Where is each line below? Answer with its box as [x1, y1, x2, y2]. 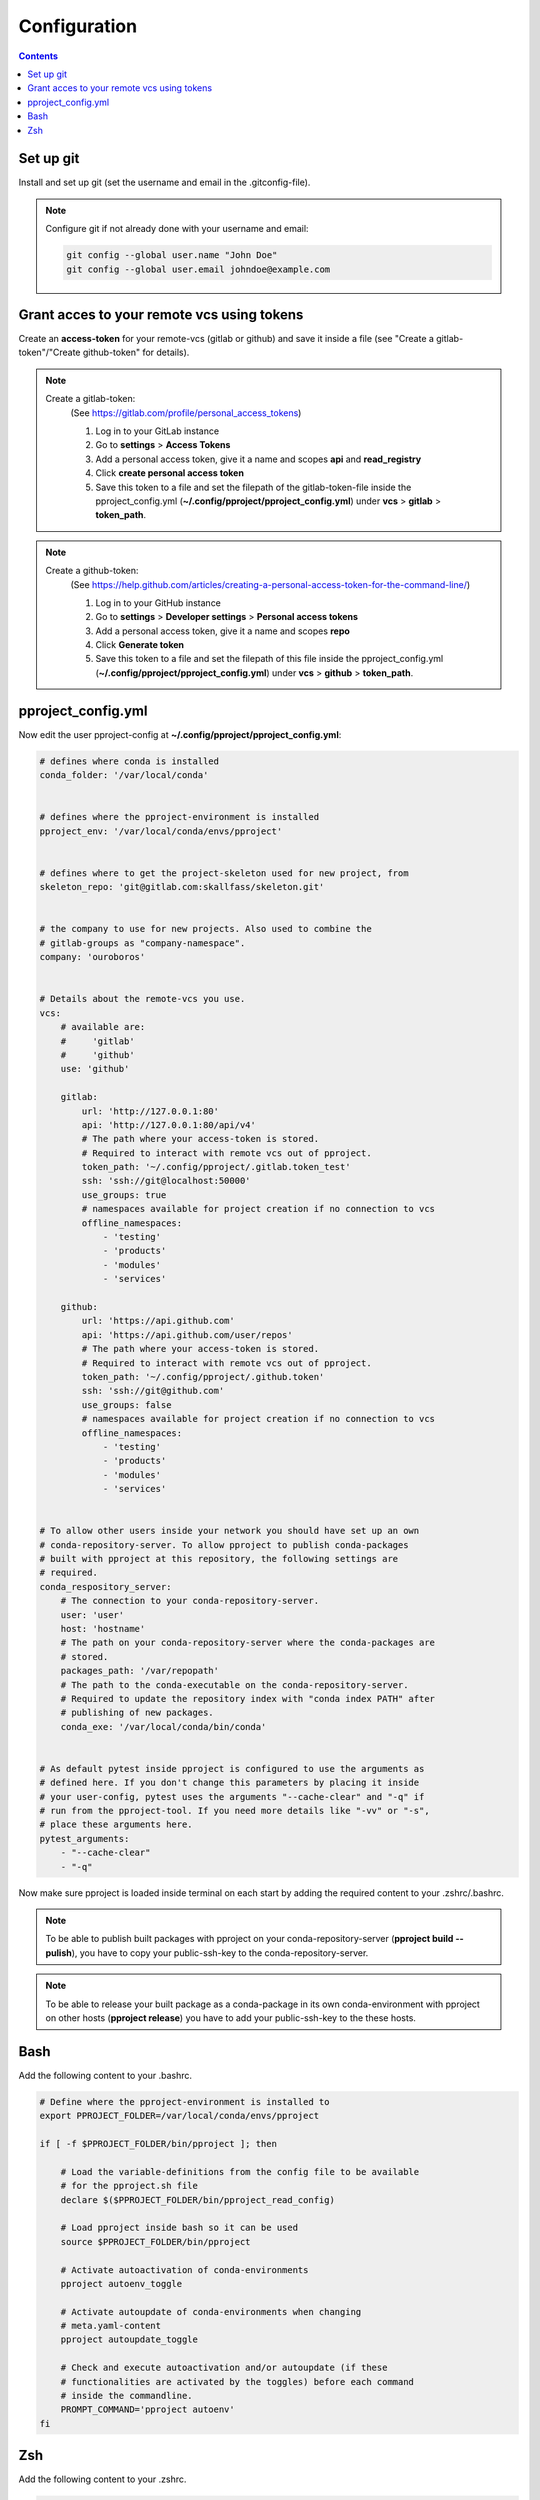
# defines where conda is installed [39, 755, 220, 767]
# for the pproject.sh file [60, 2180, 199, 2192]
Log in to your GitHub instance [95, 596, 222, 609]
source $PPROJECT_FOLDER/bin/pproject [60, 2236, 251, 2247]
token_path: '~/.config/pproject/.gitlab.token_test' [81, 1161, 351, 1173]
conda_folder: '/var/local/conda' [39, 770, 209, 781]
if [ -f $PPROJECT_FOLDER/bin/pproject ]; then [39, 2138, 277, 2150]
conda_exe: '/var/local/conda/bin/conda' [60, 1721, 267, 1732]
